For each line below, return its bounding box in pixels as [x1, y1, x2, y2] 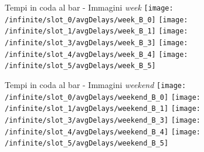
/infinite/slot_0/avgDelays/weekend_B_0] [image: [5, 93, 200, 102]
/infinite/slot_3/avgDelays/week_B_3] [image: [5, 38, 188, 47]
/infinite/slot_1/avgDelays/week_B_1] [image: [5, 27, 188, 36]
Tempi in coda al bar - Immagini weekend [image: [5, 78, 186, 90]
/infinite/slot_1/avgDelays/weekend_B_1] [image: [5, 104, 200, 113]
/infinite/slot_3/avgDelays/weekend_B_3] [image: [5, 116, 200, 124]
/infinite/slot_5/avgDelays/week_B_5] [5, 62, 156, 70]
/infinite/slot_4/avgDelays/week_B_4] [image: [5, 50, 188, 59]
